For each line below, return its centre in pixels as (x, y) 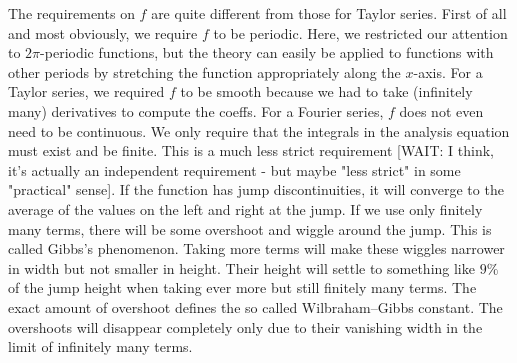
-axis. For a (448, 71)
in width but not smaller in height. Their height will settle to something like (241, 267)
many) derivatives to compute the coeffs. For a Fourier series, (196, 110)
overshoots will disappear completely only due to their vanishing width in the (245, 326)
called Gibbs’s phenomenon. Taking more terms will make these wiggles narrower (256, 248)
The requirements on (71, 13)
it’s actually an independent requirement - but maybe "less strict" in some (234, 169)
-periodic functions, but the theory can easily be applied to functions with (267, 52)
